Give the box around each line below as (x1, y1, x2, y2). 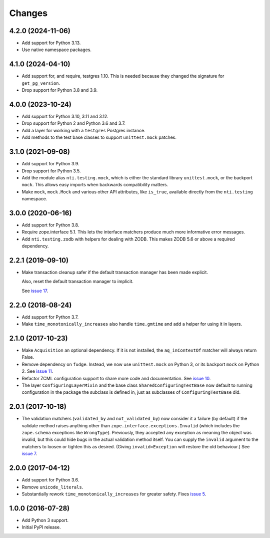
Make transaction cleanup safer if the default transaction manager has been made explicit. (21, 270, 208, 276)
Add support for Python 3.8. (21, 222, 79, 228)
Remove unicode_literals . (21, 484, 83, 490)
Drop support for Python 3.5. (21, 168, 81, 174)
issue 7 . (21, 451, 37, 457)
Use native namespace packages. (21, 47, 92, 53)
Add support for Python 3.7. (21, 314, 79, 320)
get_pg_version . (21, 80, 60, 86)
